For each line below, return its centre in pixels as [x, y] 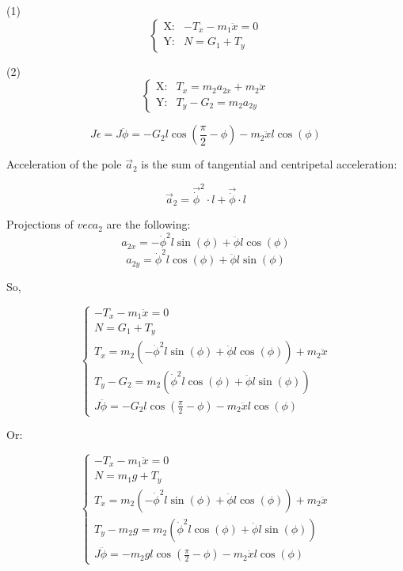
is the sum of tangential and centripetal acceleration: [269, 164]
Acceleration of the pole [64, 164]
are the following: [148, 224]
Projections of [40, 224]
